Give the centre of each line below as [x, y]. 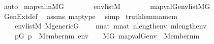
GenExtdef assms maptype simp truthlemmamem [90, 16]
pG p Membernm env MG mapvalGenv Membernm [107, 35]
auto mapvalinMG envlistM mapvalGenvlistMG [107, 6]
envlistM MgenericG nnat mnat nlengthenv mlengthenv [111, 26]
